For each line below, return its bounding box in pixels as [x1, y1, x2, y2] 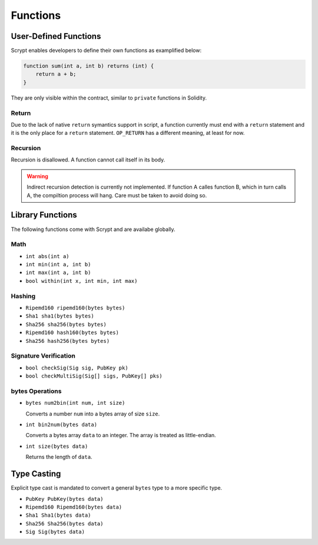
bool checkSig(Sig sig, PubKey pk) [25, 364, 129, 371]
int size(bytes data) [25, 442, 88, 450]
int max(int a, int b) [25, 269, 91, 276]
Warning [26, 173, 48, 180]
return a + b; [35, 71, 77, 78]
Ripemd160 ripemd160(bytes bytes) [25, 305, 125, 312]
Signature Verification [11, 352, 76, 360]
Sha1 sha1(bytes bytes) [25, 313, 94, 319]
